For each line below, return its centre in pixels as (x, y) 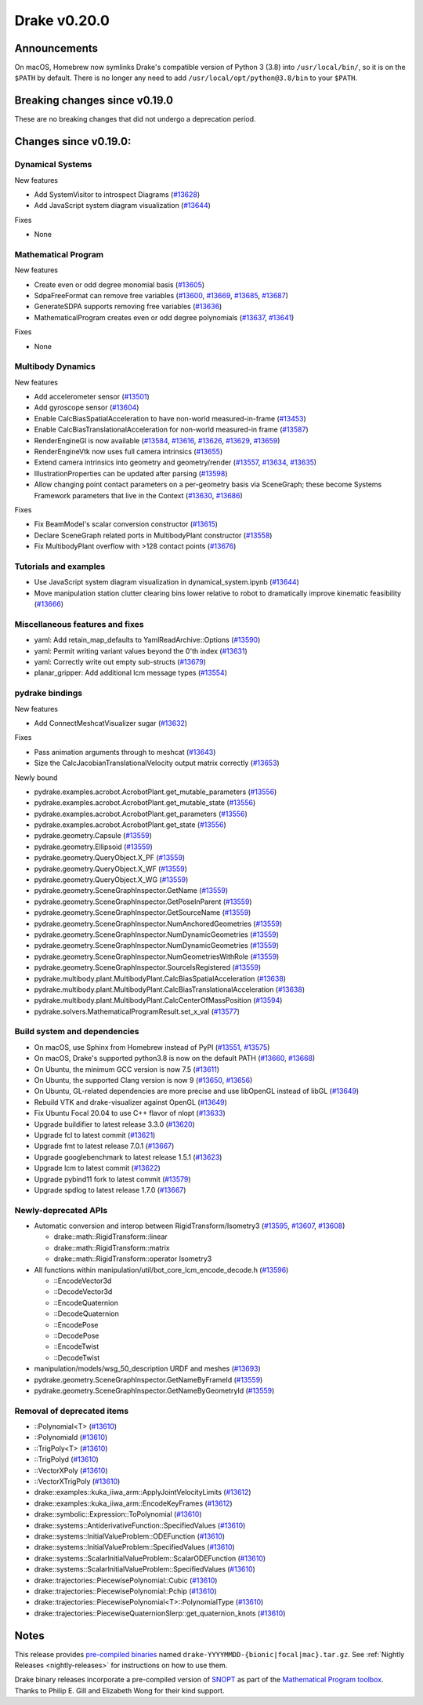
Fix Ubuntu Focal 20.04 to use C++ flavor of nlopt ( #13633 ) (130, 1113)
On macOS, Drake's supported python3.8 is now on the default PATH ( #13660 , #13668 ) (175, 1058)
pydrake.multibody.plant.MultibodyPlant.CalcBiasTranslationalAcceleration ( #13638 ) (170, 989)
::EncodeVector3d (83, 1281)
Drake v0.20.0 (62, 20)
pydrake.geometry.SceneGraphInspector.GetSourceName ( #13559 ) (143, 913)
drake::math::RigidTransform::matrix (112, 1248)
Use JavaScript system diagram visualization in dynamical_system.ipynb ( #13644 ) (166, 582)
